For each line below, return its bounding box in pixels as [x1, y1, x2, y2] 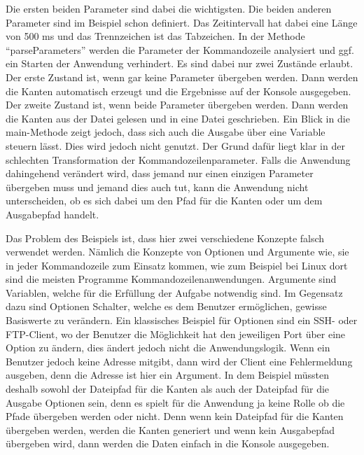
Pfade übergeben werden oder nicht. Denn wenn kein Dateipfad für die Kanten [6, 409, 344, 423]
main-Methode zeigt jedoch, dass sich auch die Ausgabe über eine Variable [6, 125, 325, 139]
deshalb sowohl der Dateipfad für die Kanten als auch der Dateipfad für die [6, 381, 330, 396]
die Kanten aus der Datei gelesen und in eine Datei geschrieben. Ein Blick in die [6, 111, 350, 125]
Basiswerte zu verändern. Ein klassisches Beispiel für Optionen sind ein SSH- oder [6, 313, 358, 328]
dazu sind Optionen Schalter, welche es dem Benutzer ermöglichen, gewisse [6, 299, 327, 314]
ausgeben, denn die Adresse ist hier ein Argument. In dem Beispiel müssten [6, 367, 330, 382]
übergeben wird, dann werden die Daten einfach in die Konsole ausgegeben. [6, 436, 330, 451]
